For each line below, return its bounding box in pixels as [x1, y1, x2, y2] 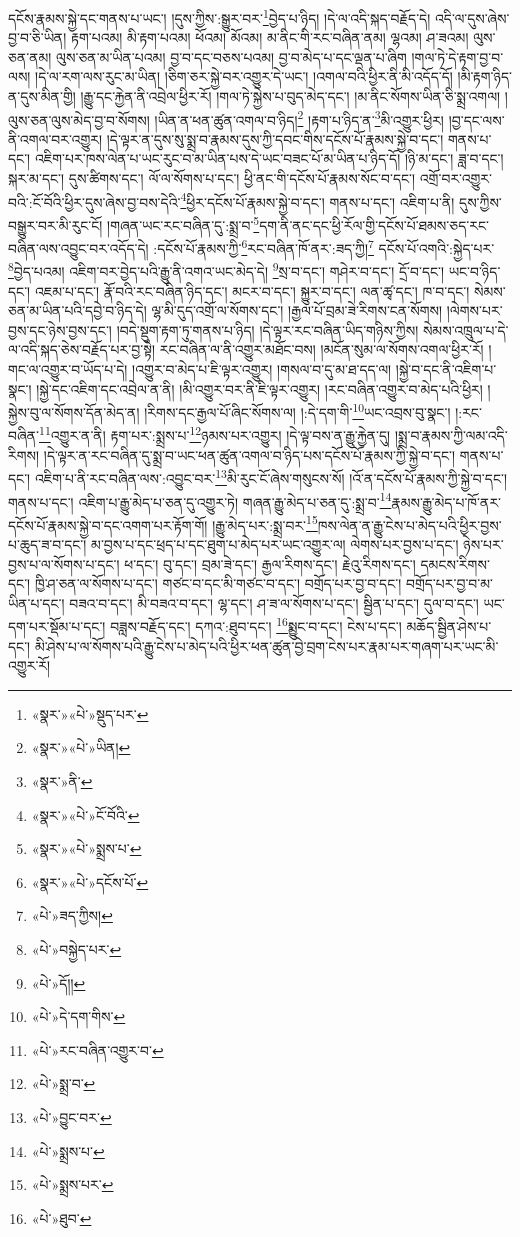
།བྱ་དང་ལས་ [448, 109, 505, 130]
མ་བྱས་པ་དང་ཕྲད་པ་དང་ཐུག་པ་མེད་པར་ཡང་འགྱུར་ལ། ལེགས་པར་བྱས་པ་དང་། [91, 534, 459, 555]
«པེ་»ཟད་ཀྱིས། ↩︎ [31, 905, 113, 926]
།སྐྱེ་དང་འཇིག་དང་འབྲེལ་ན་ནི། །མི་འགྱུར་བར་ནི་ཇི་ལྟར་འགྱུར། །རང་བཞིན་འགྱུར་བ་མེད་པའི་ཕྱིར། [36, 378, 483, 399]
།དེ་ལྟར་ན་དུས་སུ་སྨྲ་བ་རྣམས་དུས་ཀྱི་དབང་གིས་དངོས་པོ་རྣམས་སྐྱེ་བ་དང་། [106, 128, 444, 149]
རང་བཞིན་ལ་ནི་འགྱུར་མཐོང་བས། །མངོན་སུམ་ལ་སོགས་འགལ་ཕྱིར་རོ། [159, 339, 484, 360]
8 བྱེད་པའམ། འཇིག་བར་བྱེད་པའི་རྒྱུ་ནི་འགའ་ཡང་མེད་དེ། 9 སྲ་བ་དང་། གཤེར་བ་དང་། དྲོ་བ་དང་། [8, 258, 445, 282]
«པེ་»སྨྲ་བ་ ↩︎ [31, 1073, 96, 1094]
